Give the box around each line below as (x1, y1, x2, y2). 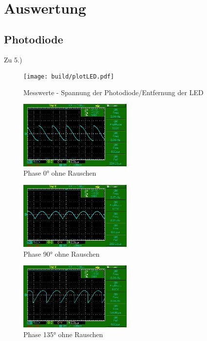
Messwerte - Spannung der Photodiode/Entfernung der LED (23, 87, 204, 97)
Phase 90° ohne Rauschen (23, 248, 100, 259)
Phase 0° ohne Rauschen (23, 168, 96, 178)
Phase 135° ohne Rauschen (23, 329, 103, 339)
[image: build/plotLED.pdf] (23, 73, 114, 80)
